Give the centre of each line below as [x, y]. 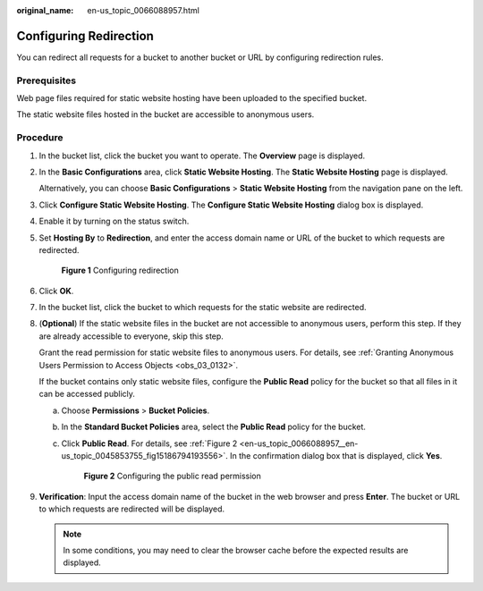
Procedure [40, 138]
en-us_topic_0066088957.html [144, 10]
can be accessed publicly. [87, 394]
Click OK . [56, 291]
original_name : [45, 10]
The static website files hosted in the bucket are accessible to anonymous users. [165, 114]
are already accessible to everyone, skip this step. [131, 336]
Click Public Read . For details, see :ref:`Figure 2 [149, 443]
